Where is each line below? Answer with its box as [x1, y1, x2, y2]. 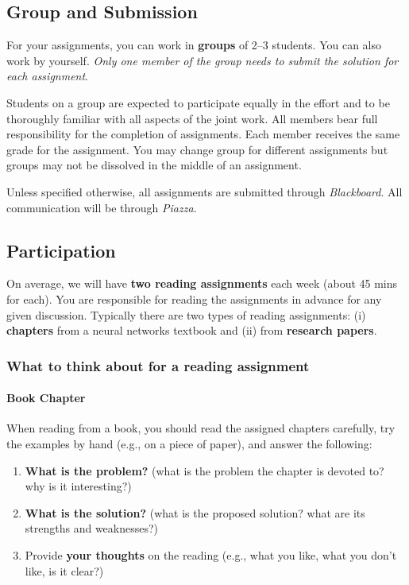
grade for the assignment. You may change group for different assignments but [6, 141, 388, 157]
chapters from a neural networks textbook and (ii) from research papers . [6, 322, 377, 339]
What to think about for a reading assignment [6, 355, 310, 375]
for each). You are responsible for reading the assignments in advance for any [6, 290, 382, 307]
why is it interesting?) [25, 478, 132, 494]
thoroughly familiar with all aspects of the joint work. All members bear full [6, 110, 378, 126]
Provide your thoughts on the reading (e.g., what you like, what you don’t [25, 546, 397, 563]
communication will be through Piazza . [6, 199, 197, 215]
